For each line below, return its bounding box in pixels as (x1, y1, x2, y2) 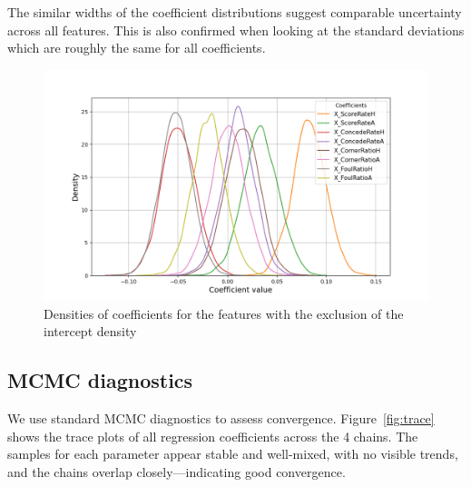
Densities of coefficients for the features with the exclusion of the (44, 303, 404, 323)
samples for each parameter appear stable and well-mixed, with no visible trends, (7, 444, 458, 463)
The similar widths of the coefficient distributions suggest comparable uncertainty (7, 3, 462, 21)
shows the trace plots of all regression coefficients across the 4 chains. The (7, 426, 418, 445)
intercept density (44, 322, 137, 341)
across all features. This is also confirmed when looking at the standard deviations (7, 20, 465, 39)
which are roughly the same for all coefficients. (7, 38, 266, 57)
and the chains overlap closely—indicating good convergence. (7, 462, 346, 481)
